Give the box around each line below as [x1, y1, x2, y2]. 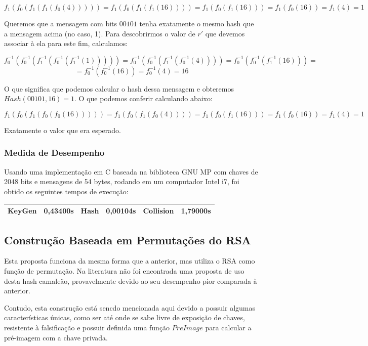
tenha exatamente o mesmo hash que [139, 18, 254, 28]
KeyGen [8, 205, 37, 216]
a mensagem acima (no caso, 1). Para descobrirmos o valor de [4, 28, 195, 38]
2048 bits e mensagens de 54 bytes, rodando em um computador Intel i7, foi [4, 176, 239, 187]
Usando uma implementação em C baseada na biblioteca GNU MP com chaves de [4, 166, 258, 177]
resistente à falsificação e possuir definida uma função [4, 322, 170, 332]
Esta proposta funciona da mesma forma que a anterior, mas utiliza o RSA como [4, 255, 255, 266]
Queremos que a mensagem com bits [4, 18, 117, 28]
